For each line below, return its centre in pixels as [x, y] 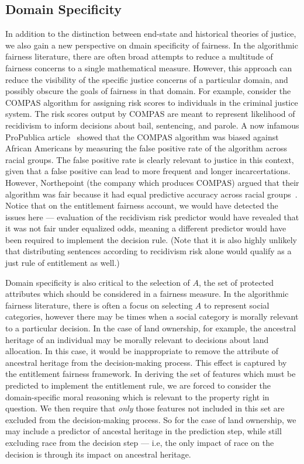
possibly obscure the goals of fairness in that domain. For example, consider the [148, 91]
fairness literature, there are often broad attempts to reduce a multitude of [139, 56]
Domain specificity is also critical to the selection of [98, 282]
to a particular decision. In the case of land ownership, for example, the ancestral [151, 328]
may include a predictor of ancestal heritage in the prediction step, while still [144, 431]
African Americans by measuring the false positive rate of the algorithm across [146, 148]
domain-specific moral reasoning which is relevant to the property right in [137, 397]
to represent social [237, 305]
